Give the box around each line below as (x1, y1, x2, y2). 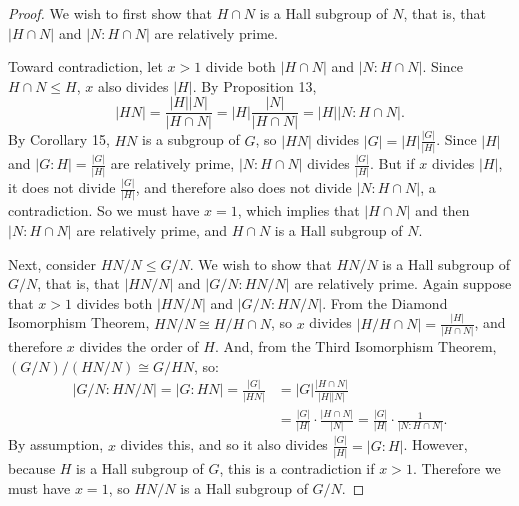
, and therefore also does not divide (135, 177, 352, 197)
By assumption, (8, 434, 104, 455)
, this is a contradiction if (219, 458, 375, 479)
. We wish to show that (189, 253, 332, 274)
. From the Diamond (322, 292, 448, 313)
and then (415, 200, 470, 221)
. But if (370, 153, 415, 174)
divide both (205, 56, 276, 77)
